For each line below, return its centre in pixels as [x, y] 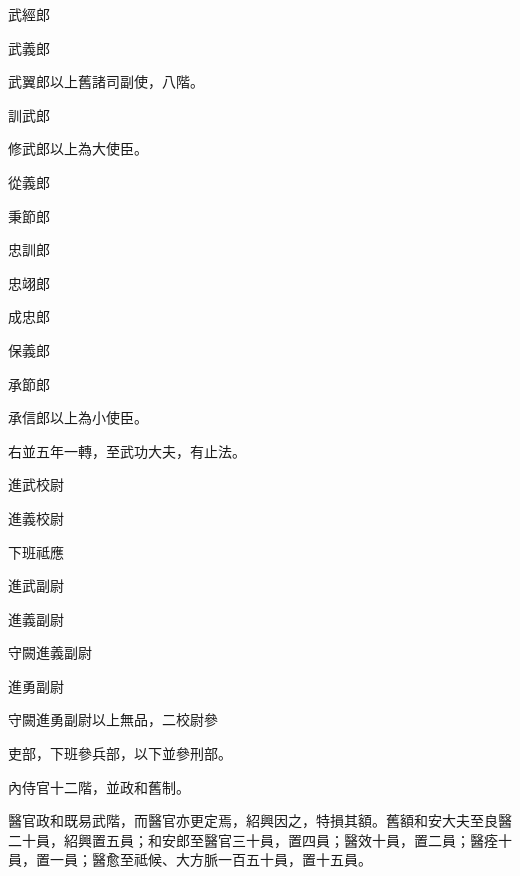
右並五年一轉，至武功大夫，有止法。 [127, 450]
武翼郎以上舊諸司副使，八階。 [106, 81]
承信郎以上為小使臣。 [78, 417]
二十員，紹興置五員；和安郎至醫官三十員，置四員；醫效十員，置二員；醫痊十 [260, 839]
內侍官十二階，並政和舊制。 [99, 786]
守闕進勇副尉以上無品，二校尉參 [113, 719]
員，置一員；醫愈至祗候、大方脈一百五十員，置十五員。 [190, 859]
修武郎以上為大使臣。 [78, 148]
